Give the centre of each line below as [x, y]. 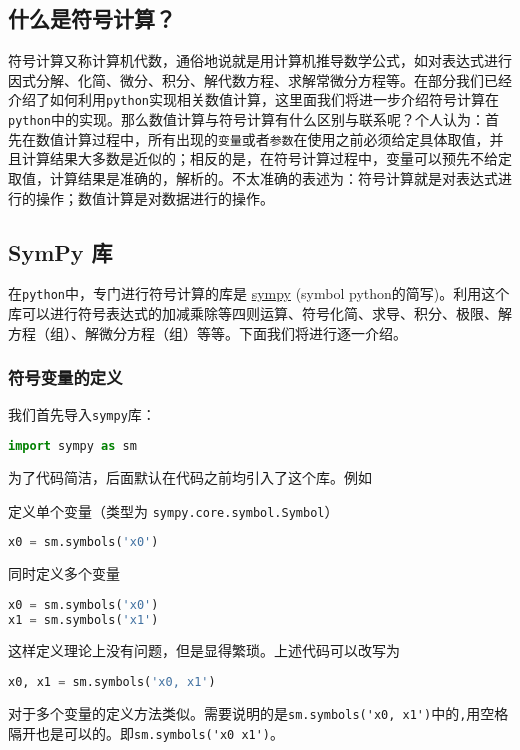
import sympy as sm [72, 446]
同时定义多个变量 [64, 573]
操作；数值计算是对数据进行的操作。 [154, 197]
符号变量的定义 [65, 377]
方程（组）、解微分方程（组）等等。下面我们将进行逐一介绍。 [207, 332]
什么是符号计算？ [92, 18]
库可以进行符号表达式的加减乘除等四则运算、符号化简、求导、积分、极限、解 [260, 313]
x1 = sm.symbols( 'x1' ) [83, 619]
